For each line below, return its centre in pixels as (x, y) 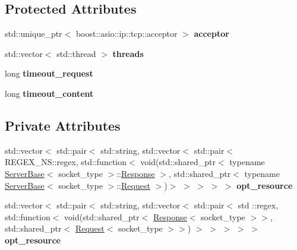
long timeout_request (49, 73)
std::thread (76, 53)
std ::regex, (258, 205)
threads (128, 53)
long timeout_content (49, 93)
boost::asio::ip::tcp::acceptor (127, 34)
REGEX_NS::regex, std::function (66, 162)
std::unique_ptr (34, 34)
